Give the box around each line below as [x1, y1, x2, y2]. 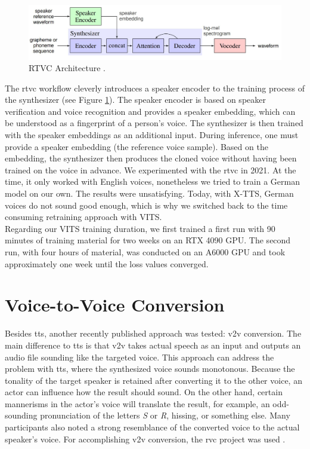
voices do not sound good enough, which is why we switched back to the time [5, 198, 288, 211]
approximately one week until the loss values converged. [5, 257, 209, 270]
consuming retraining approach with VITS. [5, 210, 162, 223]
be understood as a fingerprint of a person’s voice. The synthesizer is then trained [5, 117, 303, 129]
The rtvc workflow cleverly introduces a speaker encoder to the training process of [5, 81, 305, 94]
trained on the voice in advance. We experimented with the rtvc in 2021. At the [5, 163, 296, 176]
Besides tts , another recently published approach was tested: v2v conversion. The [5, 327, 302, 340]
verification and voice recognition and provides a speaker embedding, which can [5, 105, 296, 117]
